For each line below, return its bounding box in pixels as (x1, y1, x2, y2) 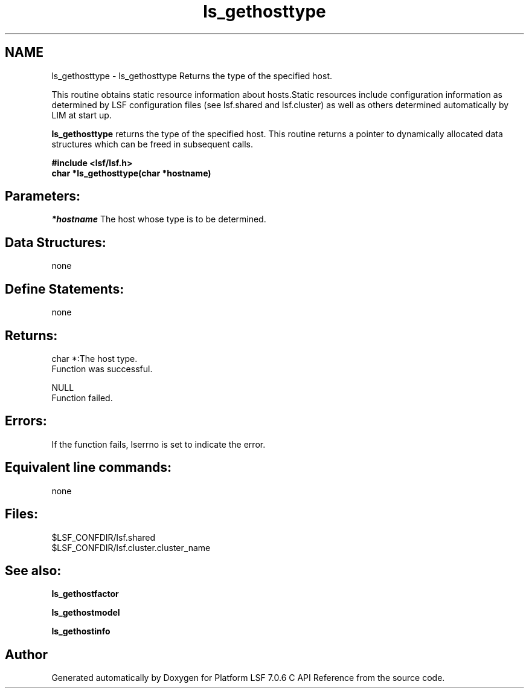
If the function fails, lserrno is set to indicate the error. (51, 439, 266, 450)
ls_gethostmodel (51, 607, 120, 618)
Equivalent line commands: (5, 460, 172, 475)
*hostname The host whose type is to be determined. (51, 214, 266, 225)
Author (5, 646, 48, 662)
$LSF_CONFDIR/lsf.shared (51, 532, 156, 543)
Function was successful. (51, 363, 153, 374)
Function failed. (51, 392, 113, 403)
